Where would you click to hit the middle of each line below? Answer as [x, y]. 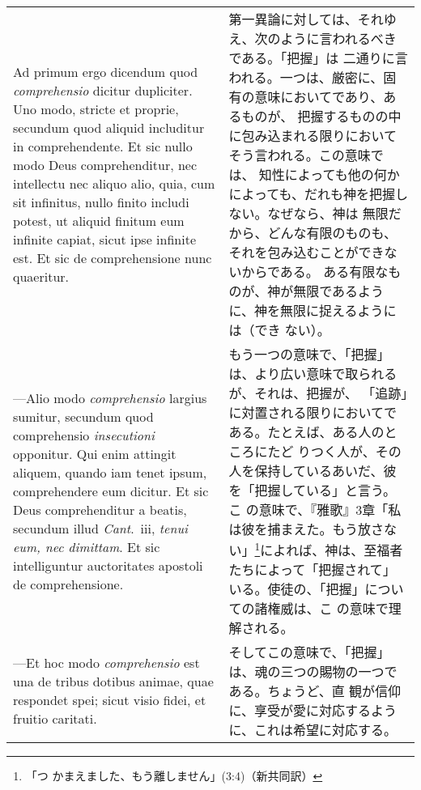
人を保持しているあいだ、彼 [313, 471]
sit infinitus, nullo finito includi [101, 202]
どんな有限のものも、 [332, 233]
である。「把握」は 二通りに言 [318, 58]
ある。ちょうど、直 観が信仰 [315, 691]
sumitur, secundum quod [83, 416]
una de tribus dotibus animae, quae [113, 682]
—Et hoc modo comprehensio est [106, 663]
